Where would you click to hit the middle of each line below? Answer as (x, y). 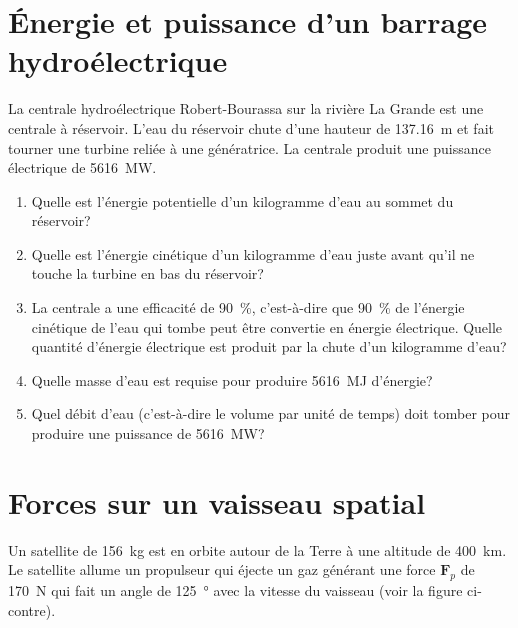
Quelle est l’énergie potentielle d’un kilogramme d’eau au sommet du (242, 200)
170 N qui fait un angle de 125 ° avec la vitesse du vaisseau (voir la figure (235, 590)
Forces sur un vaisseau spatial (217, 501)
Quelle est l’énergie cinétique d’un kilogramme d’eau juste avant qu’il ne (253, 253)
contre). (32, 609)
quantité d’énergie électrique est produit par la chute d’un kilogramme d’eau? (269, 346)
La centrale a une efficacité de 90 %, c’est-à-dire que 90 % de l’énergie (248, 307)
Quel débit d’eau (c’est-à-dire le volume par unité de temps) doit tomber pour (271, 413)
